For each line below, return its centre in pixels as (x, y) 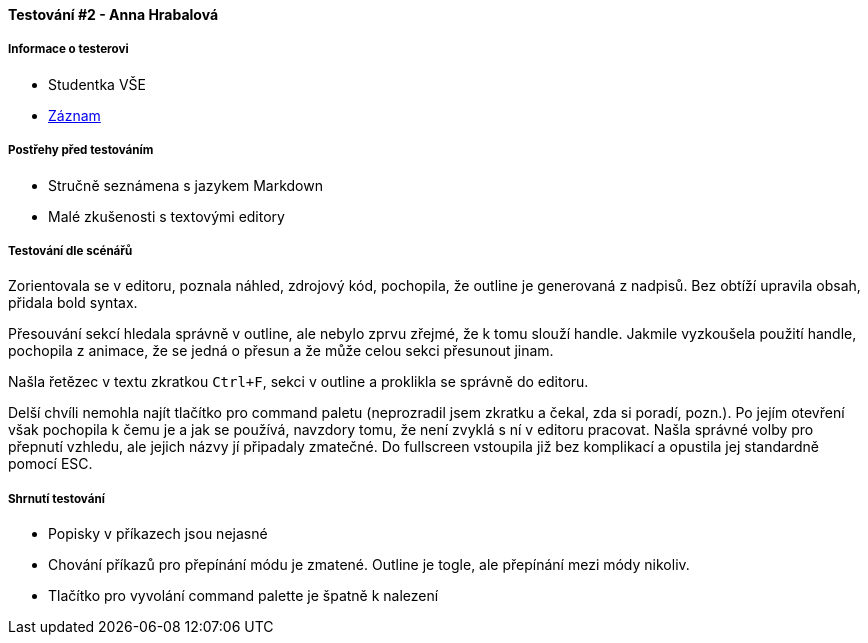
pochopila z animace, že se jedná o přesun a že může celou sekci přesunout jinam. (281, 351)
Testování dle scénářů (70, 250)
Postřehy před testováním (81, 150)
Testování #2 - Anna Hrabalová (113, 14)
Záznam (74, 115)
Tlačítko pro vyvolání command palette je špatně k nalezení (243, 596)
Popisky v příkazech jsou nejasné (158, 534)
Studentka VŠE (97, 84)
